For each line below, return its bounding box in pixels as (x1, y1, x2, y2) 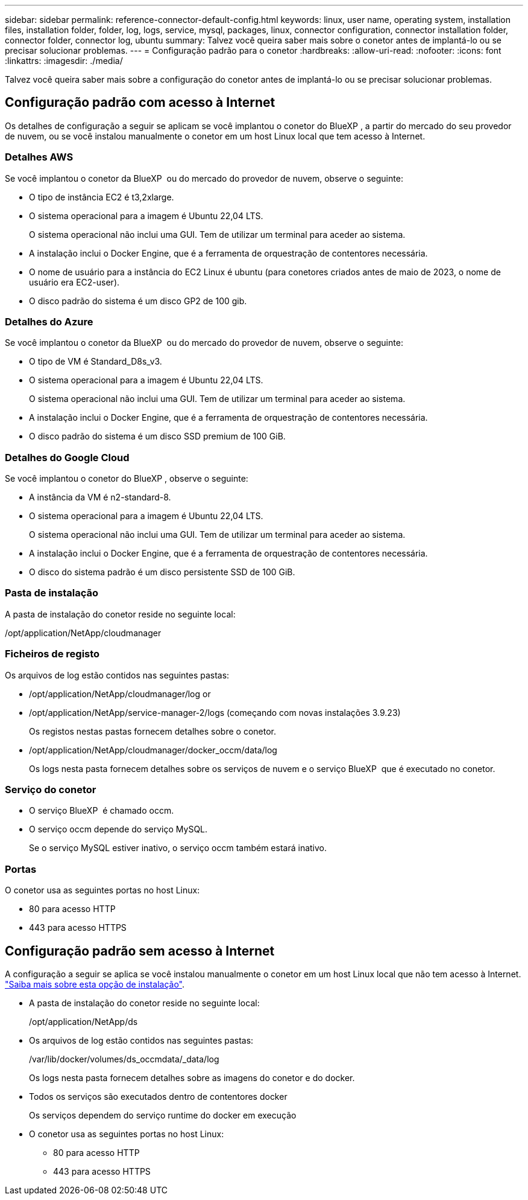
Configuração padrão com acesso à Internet (5, 95, 275, 110)
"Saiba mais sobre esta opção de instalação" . (5, 978, 184, 989)
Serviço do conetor (5, 783, 96, 796)
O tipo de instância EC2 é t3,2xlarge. (29, 191, 174, 202)
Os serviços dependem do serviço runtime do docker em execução (29, 1109, 297, 1120)
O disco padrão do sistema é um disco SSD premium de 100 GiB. (29, 431, 286, 442)
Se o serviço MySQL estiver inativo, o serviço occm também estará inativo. (29, 843, 327, 854)
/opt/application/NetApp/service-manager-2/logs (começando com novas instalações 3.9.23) (29, 707, 401, 718)
